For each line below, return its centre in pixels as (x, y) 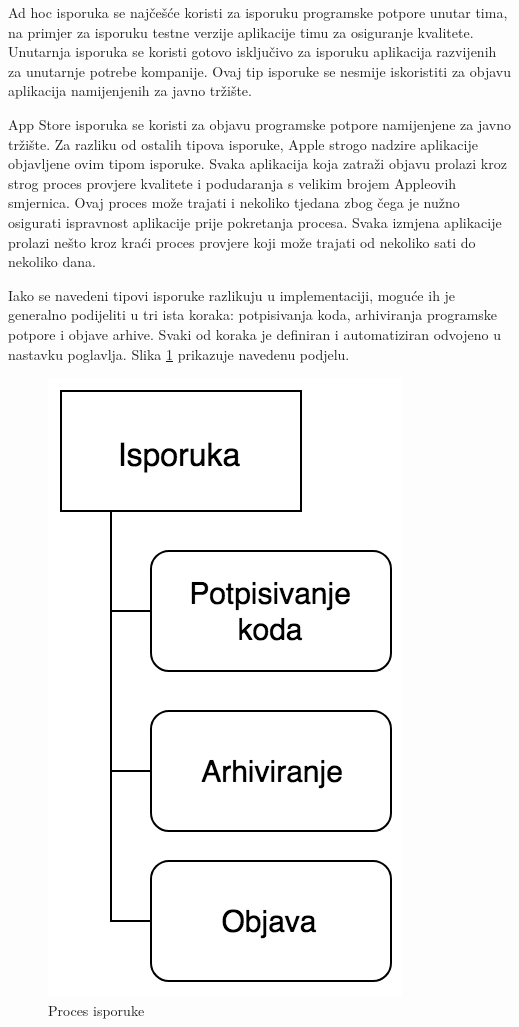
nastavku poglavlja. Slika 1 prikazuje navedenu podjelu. (179, 353)
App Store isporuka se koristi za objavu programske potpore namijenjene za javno (260, 123)
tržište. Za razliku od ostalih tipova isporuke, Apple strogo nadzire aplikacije (243, 143)
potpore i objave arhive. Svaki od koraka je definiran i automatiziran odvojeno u (254, 333)
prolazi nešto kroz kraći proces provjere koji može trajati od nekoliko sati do (242, 241)
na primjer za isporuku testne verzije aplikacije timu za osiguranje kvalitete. (241, 31)
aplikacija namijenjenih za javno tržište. (130, 90)
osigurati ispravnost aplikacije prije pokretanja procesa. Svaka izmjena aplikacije (255, 221)
